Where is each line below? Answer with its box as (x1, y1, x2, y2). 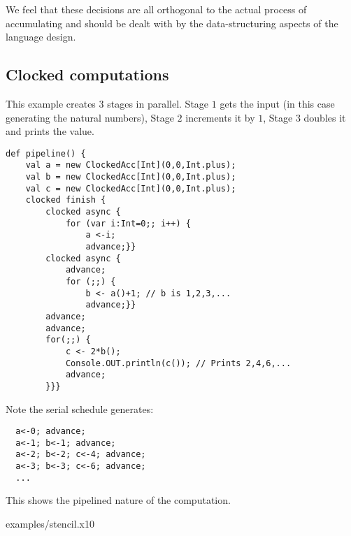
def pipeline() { (6, 148, 86, 159)
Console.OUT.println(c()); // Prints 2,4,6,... (65, 358, 292, 368)
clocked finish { (25, 195, 106, 205)
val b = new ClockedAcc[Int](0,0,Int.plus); (25, 172, 236, 182)
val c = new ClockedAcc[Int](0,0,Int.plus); (25, 183, 236, 194)
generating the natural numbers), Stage (6, 110, 174, 124)
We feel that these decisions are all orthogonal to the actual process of (6, 2, 307, 16)
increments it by (185, 110, 255, 124)
